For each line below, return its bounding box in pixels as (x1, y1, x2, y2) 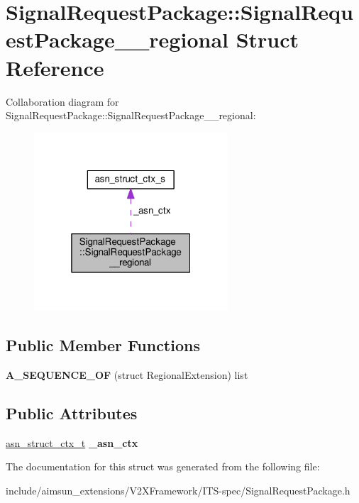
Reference (6, 52, 104, 82)
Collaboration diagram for (6, 94, 119, 109)
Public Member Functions (6, 334, 200, 356)
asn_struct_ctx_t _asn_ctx (6, 435, 138, 450)
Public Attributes (6, 402, 138, 424)
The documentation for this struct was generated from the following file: (6, 459, 320, 474)
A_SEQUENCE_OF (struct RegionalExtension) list (6, 367, 248, 382)
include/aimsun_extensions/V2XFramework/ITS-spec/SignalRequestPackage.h (6, 483, 350, 498)
